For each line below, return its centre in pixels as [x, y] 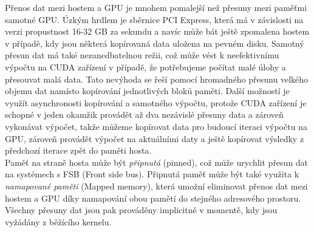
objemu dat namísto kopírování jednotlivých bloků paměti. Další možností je [147, 91]
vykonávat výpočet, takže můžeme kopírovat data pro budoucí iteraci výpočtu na [156, 126]
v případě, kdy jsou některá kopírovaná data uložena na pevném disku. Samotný [155, 43]
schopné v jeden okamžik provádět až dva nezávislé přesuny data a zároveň [144, 114]
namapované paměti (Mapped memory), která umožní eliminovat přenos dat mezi [156, 186]
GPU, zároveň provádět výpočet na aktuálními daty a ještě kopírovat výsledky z [155, 138]
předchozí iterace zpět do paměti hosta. [78, 150]
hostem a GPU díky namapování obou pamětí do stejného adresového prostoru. [153, 198]
